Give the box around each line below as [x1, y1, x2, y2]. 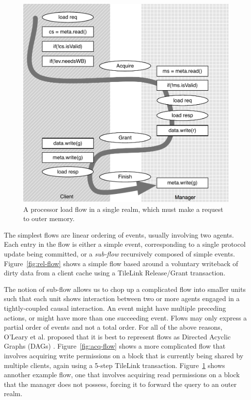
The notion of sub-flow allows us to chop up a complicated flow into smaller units [4, 284, 246, 294]
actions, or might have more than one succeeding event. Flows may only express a [4, 312, 247, 322]
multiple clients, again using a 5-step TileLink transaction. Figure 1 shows [4, 360, 225, 370]
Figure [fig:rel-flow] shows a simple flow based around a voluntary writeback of [4, 258, 238, 268]
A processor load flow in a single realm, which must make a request [23, 204, 223, 214]
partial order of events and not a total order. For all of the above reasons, [4, 322, 222, 332]
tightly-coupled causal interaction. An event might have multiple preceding [4, 303, 226, 313]
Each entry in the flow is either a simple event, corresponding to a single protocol [4, 239, 246, 249]
